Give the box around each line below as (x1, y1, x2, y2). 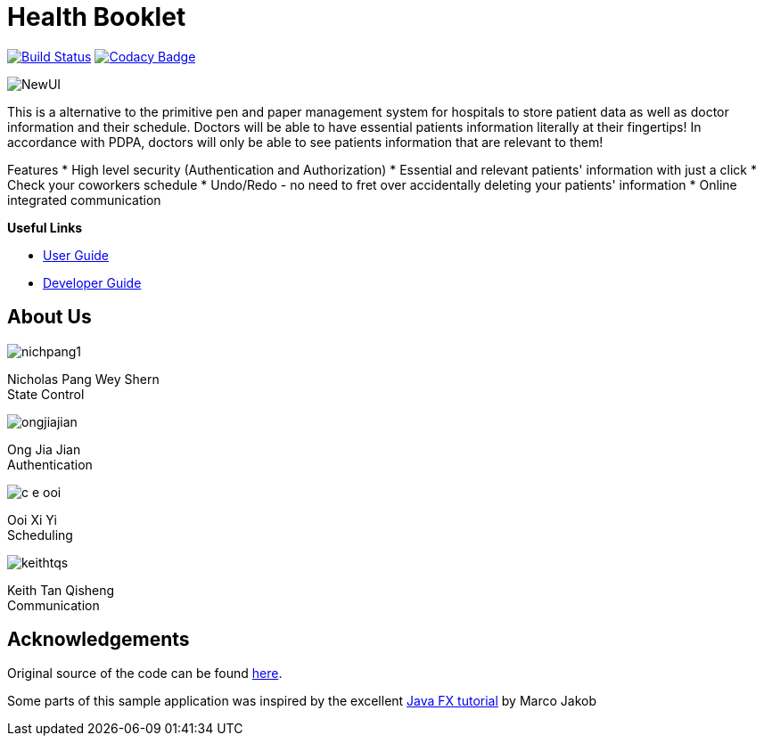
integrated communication (7, 192, 161, 208)
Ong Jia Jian (7, 441, 81, 457)
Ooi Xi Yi (7, 511, 57, 527)
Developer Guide (43, 274, 142, 290)
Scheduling (7, 527, 73, 543)
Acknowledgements (7, 628, 190, 651)
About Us (7, 306, 92, 329)
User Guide (43, 247, 110, 263)
